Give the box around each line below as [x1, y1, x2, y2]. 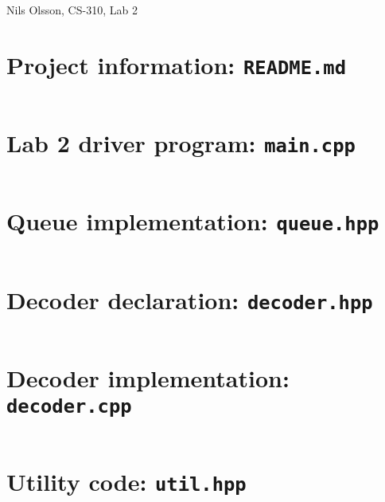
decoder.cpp [6, 394, 132, 418]
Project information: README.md [6, 48, 346, 80]
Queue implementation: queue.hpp [6, 205, 379, 237]
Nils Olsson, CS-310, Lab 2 [6, 2, 138, 18]
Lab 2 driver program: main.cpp [6, 127, 356, 159]
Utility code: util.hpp [6, 465, 247, 498]
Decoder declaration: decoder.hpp [6, 283, 373, 316]
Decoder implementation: [6, 361, 290, 394]
